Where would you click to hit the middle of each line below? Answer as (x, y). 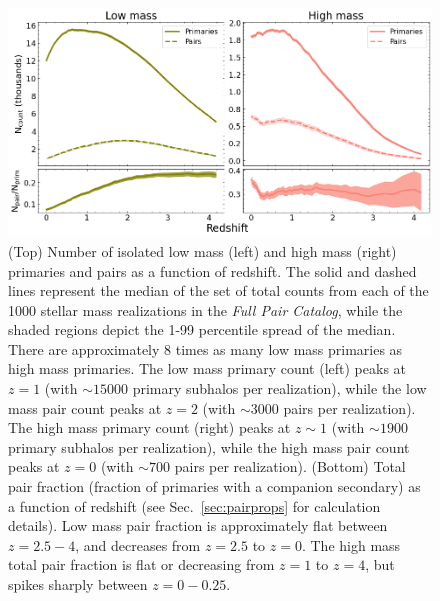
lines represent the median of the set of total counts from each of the (218, 290)
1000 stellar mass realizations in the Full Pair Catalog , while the (205, 309)
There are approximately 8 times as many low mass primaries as (205, 348)
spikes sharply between (78, 584)
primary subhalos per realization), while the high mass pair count (209, 446)
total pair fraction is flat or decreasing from (141, 564)
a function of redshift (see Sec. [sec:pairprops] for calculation (194, 505)
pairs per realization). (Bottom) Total (290, 466)
